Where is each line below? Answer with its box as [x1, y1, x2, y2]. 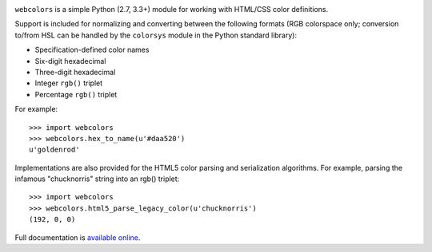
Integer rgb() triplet [34, 78, 103, 88]
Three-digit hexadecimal [34, 67, 116, 77]
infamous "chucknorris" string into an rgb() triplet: [14, 174, 180, 183]
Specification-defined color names [34, 45, 150, 55]
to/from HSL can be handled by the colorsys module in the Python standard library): [14, 30, 298, 40]
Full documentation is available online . [14, 232, 141, 242]
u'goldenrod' [29, 145, 80, 155]
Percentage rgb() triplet [34, 89, 118, 99]
